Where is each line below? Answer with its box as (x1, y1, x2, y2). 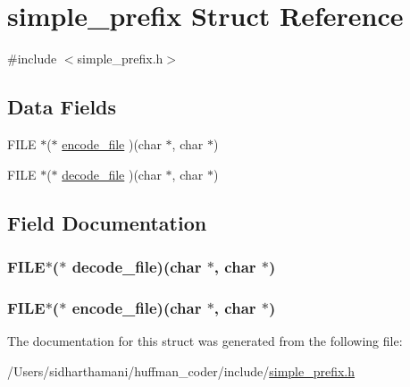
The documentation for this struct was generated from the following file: (7, 331, 403, 349)
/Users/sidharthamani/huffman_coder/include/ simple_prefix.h (7, 361, 356, 380)
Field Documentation (7, 208, 207, 236)
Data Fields (7, 93, 117, 121)
